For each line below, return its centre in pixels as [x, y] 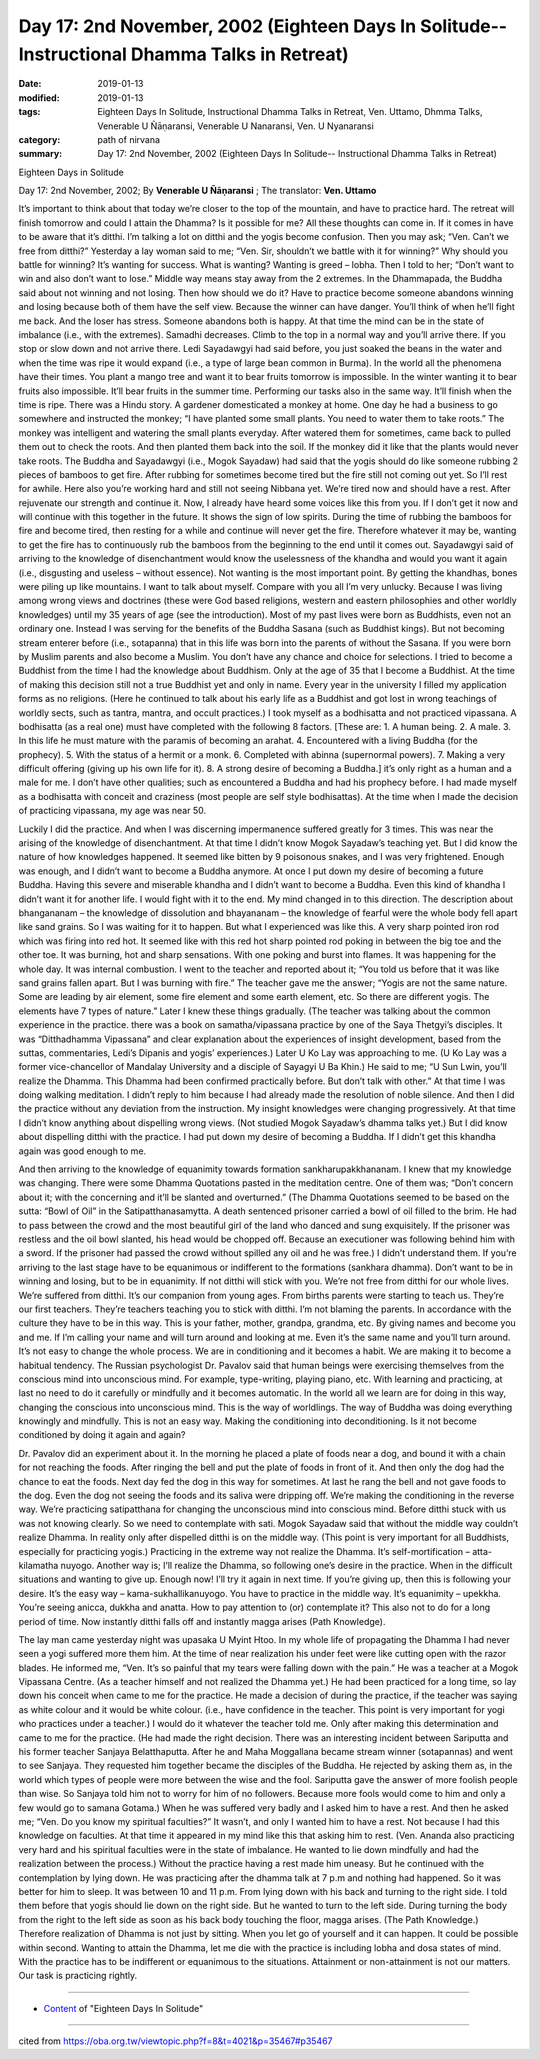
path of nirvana [128, 139]
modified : [39, 97]
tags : [29, 112]
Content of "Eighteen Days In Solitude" [123, 2008]
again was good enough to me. [82, 1151]
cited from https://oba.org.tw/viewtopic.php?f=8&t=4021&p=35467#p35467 [175, 2041]
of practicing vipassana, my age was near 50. [112, 811]
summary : [40, 154]
